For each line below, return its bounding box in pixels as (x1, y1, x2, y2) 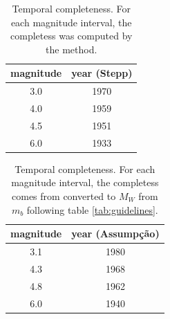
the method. (46, 42, 97, 56)
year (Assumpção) (71, 226, 160, 241)
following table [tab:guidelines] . (26, 202, 158, 217)
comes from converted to (12, 189, 116, 203)
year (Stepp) (71, 66, 133, 80)
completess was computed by (10, 28, 133, 43)
